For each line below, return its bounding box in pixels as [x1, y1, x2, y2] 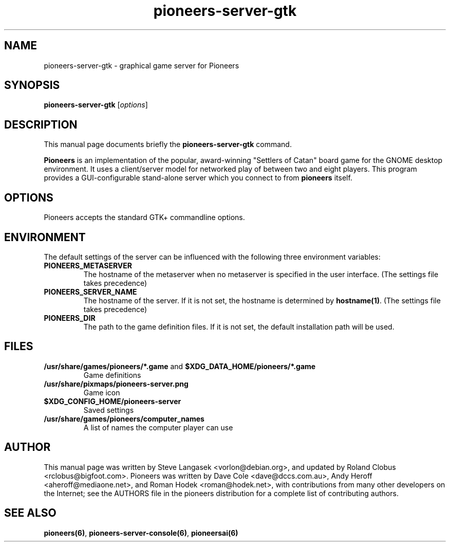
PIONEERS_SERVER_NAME [44, 287, 137, 296]
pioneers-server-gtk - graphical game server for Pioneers [44, 61, 239, 70]
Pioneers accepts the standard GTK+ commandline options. [44, 213, 245, 222]
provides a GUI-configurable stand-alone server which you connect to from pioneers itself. [44, 173, 352, 183]
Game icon [83, 388, 120, 397]
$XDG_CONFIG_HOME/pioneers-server [44, 396, 181, 406]
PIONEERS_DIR [44, 313, 96, 322]
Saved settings [83, 405, 134, 414]
